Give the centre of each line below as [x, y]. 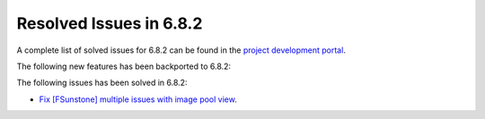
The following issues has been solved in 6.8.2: [102, 83]
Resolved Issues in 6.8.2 [110, 23]
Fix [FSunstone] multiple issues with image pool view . [138, 99]
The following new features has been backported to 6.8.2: [124, 66]
